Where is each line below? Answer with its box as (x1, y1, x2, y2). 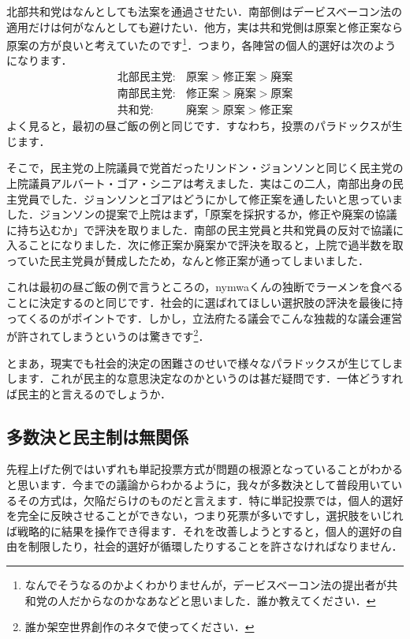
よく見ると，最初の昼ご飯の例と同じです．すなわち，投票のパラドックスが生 (6, 118, 403, 134)
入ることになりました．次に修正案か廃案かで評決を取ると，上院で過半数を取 (6, 237, 404, 253)
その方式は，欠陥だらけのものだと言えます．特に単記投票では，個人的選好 (17, 491, 404, 508)
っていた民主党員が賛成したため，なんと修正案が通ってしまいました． (6, 252, 369, 268)
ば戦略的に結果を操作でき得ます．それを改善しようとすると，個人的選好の (6, 522, 392, 539)
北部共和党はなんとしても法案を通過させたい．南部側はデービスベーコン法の (6, 3, 402, 19)
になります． (6, 52, 73, 69)
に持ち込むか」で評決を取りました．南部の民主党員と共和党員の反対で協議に (6, 221, 404, 237)
